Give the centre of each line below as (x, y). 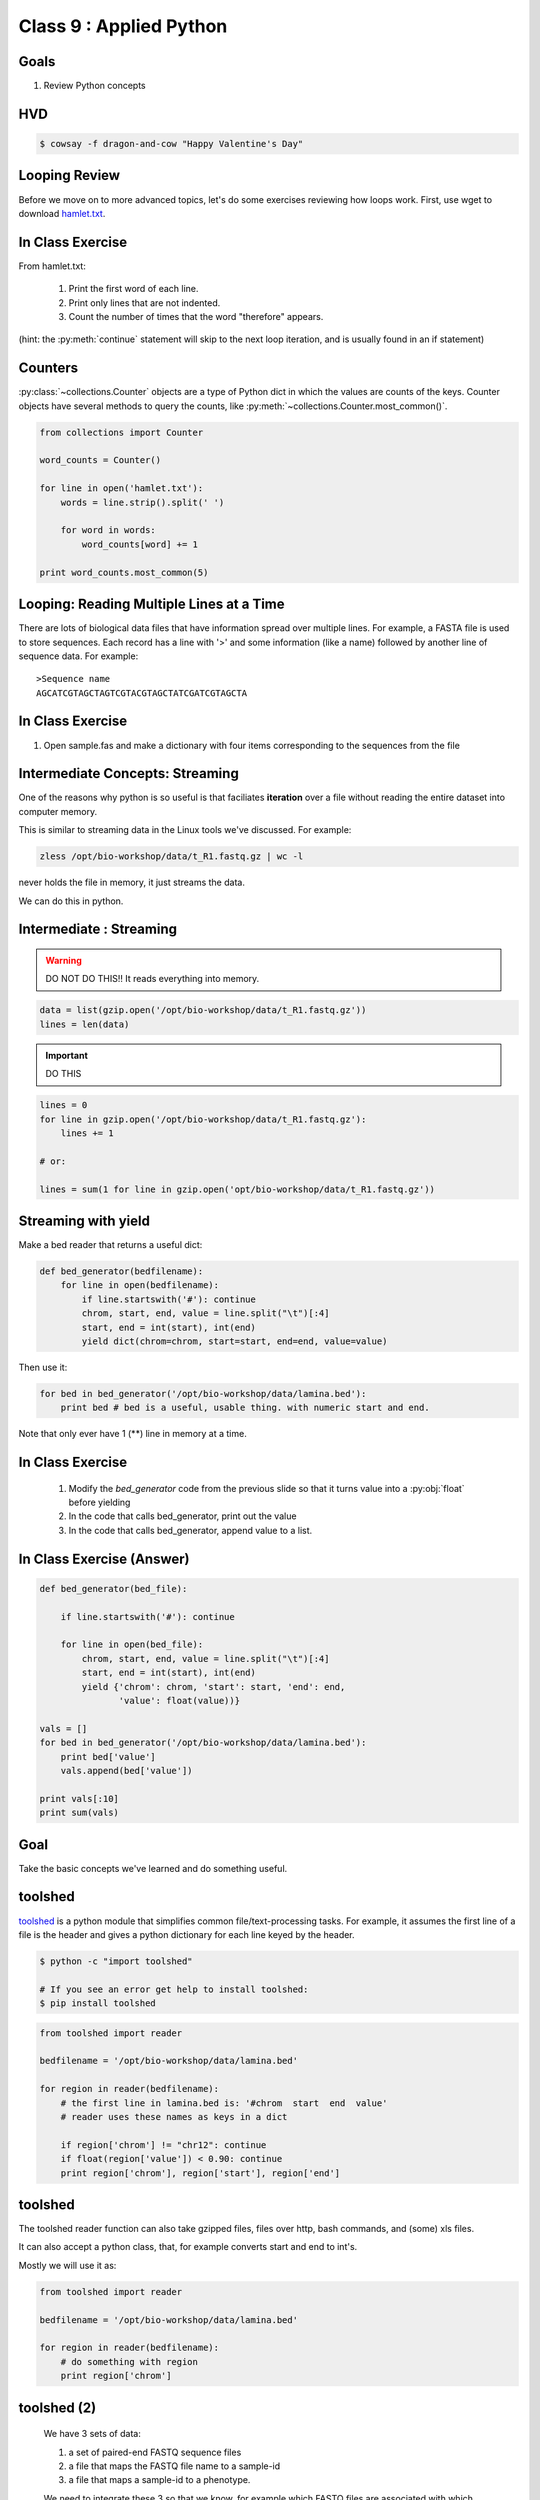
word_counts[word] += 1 (140, 544)
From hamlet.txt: (52, 266)
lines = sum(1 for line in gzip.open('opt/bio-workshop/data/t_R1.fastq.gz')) (237, 1189)
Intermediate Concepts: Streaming (128, 773)
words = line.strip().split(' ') (142, 502)
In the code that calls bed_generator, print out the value (182, 1516)
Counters (48, 368)
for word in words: (108, 530)
